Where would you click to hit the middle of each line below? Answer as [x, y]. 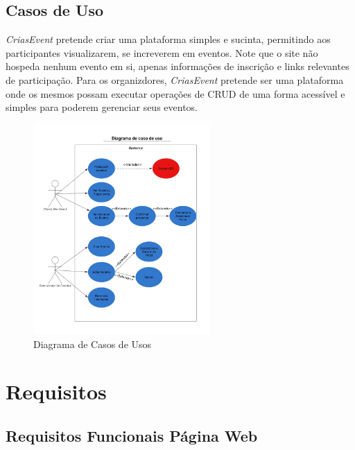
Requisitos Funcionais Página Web [132, 435]
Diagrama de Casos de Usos [93, 344]
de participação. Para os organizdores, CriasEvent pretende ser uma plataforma [175, 79]
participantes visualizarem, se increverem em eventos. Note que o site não [162, 52]
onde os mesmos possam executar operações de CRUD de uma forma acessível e [175, 93]
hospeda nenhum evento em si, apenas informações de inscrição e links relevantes [177, 66]
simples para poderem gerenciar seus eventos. [102, 107]
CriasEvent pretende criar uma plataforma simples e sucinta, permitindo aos [168, 39]
